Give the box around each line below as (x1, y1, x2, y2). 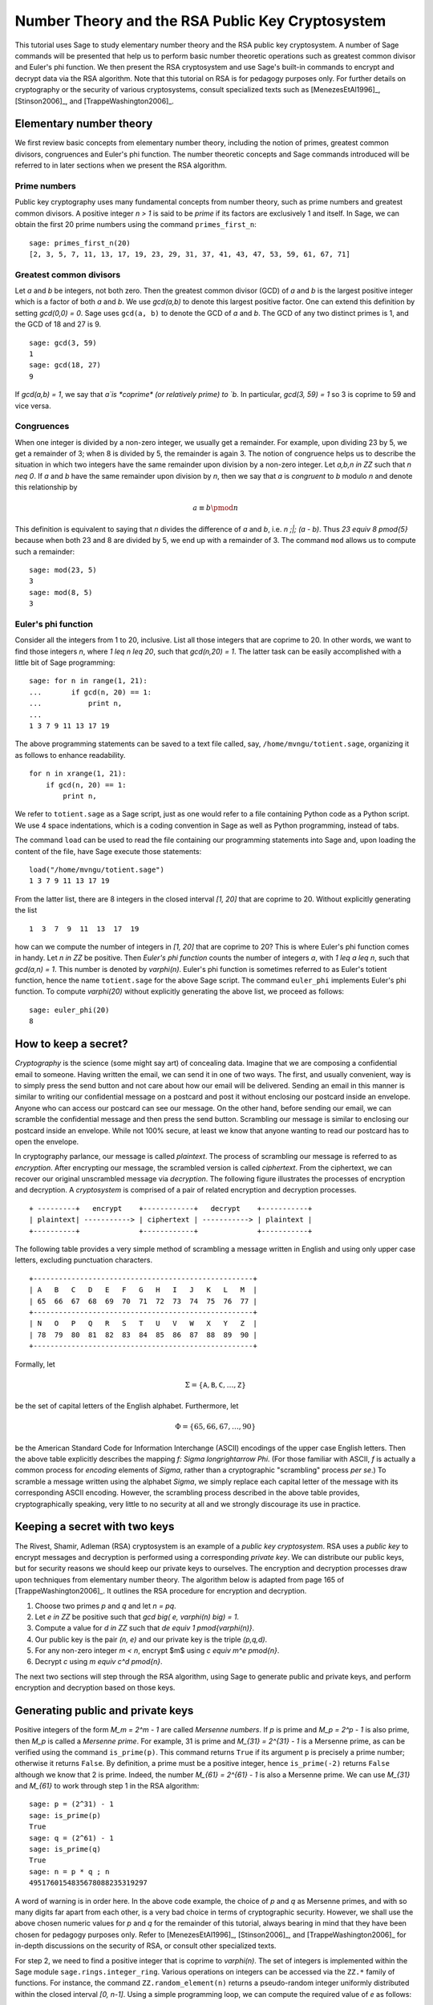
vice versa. (14, 401, 51, 411)
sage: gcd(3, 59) (29, 338, 97, 347)
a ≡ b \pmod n (192, 504, 239, 512)
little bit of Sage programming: (14, 658, 115, 667)
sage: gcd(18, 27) (29, 361, 102, 370)
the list (14, 905, 38, 915)
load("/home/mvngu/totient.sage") (29, 865, 164, 874)
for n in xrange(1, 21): (29, 769, 127, 778)
